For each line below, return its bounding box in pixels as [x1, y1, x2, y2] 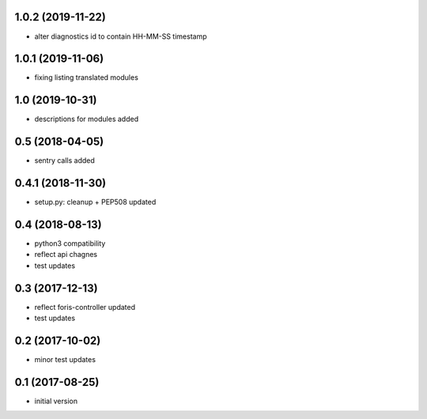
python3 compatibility [34, 239, 106, 248]
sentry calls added [34, 156, 95, 165]
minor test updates [34, 355, 96, 364]
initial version [34, 396, 78, 406]
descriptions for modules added [34, 115, 138, 124]
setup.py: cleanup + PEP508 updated [34, 198, 157, 207]
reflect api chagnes [34, 250, 98, 259]
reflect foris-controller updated [34, 302, 136, 311]
